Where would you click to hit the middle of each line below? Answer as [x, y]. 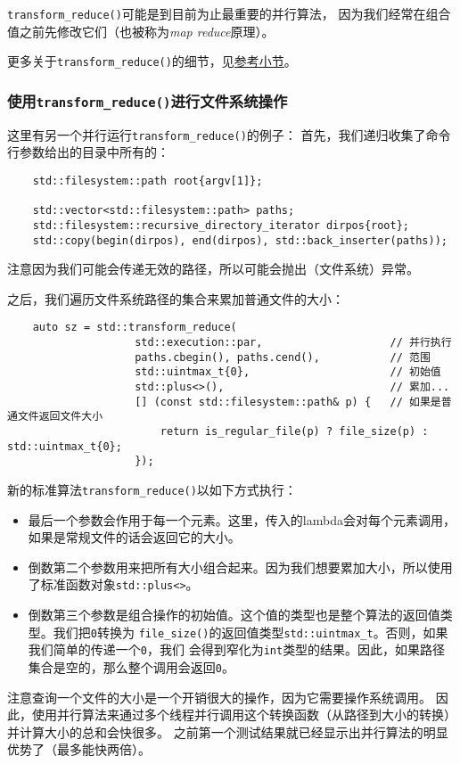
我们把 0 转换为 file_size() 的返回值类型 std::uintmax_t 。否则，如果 [251, 632]
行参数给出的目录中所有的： [88, 152]
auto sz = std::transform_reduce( [135, 328]
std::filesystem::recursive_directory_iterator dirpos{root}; [221, 225]
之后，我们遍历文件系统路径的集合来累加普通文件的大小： [176, 298]
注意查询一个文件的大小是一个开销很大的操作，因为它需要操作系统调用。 [219, 697]
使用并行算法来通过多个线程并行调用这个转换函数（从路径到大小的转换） [244, 715]
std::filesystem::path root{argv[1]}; [148, 181]
